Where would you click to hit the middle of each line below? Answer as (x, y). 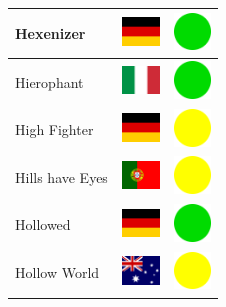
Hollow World (57, 272)
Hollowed (43, 224)
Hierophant (49, 81)
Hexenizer (50, 32)
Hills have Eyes (61, 176)
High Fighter (54, 129)
